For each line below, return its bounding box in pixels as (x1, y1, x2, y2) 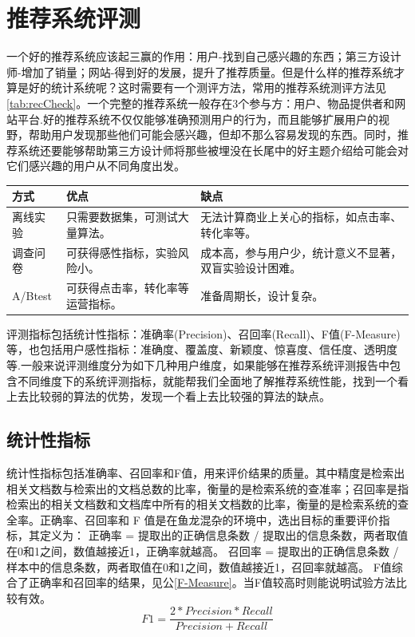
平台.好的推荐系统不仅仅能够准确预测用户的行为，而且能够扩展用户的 (17, 110, 378, 127)
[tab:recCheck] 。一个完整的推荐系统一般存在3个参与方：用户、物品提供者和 (6, 94, 395, 111)
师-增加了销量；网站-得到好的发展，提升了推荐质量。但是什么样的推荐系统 (6, 63, 394, 80)
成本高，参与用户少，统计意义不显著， (200, 243, 402, 260)
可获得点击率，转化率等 (65, 279, 189, 296)
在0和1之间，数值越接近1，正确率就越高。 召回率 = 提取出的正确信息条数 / (6, 542, 399, 559)
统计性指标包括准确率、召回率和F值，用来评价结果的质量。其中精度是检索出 (6, 464, 405, 481)
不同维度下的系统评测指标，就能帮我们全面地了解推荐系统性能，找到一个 (17, 372, 397, 389)
